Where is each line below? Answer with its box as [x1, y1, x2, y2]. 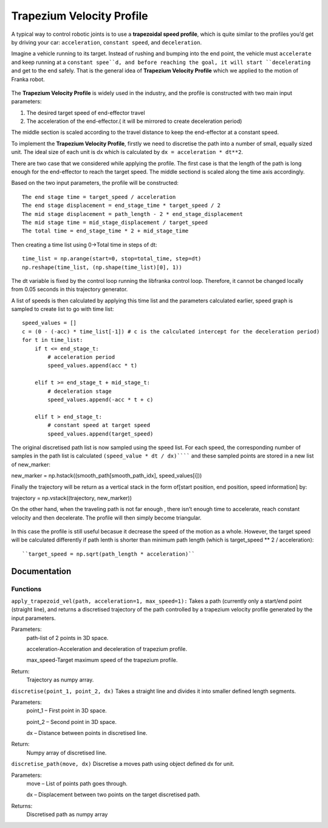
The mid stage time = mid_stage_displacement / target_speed [22, 219, 208, 226]
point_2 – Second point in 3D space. [26, 718, 117, 725]
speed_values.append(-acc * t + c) [47, 396, 154, 403]
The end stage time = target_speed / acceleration [22, 193, 176, 200]
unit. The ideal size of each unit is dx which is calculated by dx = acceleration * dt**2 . [11, 148, 243, 156]
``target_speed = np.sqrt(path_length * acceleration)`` [22, 551, 196, 557]
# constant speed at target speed [47, 422, 151, 429]
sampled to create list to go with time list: [11, 305, 114, 313]
